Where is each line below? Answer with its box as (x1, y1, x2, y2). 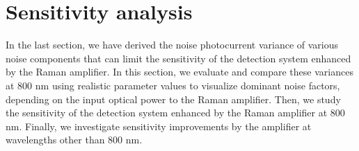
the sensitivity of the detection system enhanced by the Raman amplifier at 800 (6, 105, 345, 120)
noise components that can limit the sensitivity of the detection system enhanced (6, 51, 351, 65)
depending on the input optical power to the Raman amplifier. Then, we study (6, 91, 341, 106)
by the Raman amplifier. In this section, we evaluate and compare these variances (6, 64, 353, 79)
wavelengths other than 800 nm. (6, 132, 143, 147)
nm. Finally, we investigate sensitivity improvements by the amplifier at (6, 118, 312, 133)
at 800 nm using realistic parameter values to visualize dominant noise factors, (6, 78, 340, 92)
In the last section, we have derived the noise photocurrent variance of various (6, 37, 339, 52)
